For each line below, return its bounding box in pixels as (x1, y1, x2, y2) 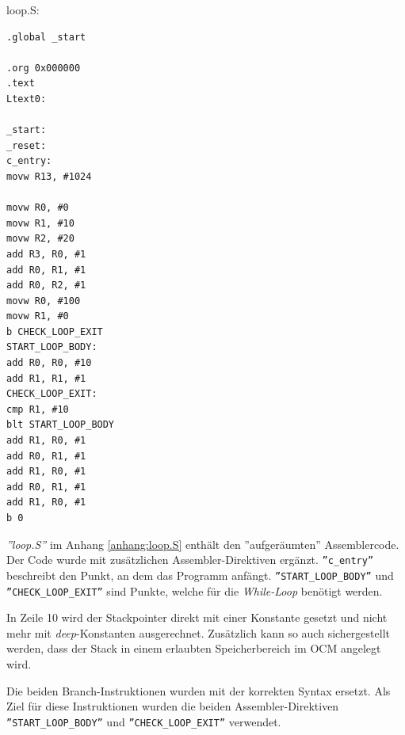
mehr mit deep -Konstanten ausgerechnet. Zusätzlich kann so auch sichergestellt (6, 624, 390, 641)
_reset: (6, 139, 47, 151)
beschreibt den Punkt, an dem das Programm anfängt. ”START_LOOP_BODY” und (6, 566, 394, 583)
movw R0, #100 (6, 295, 81, 307)
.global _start (6, 31, 86, 43)
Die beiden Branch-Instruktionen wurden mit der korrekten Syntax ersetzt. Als (6, 682, 391, 699)
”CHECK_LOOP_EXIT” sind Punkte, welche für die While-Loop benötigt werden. (6, 582, 383, 599)
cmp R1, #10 (6, 403, 69, 415)
